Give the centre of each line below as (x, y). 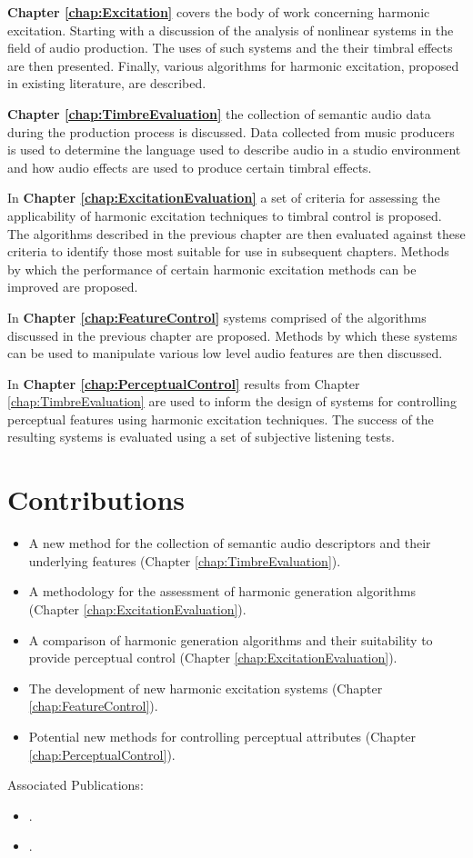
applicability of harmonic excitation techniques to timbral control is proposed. (225, 215)
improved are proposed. (73, 287)
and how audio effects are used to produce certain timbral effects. (190, 167)
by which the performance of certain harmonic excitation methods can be (212, 269)
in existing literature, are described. (107, 83)
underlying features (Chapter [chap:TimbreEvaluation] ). (185, 560)
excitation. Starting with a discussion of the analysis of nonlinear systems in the (231, 30)
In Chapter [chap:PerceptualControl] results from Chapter (184, 383)
